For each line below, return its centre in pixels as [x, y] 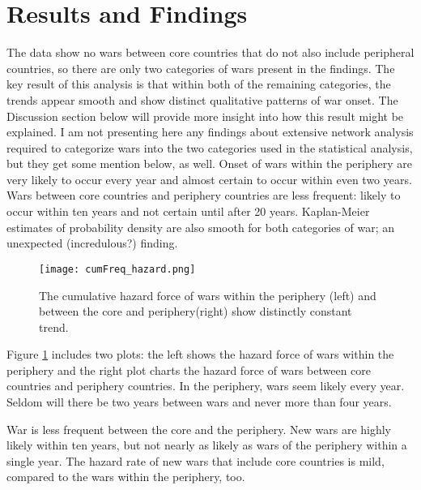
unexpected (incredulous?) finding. [92, 243]
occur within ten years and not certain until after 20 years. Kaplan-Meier [188, 211]
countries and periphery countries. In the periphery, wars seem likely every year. [206, 386]
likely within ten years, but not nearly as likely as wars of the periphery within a [207, 445]
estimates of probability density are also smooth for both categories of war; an [200, 227]
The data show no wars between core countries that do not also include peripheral [210, 52]
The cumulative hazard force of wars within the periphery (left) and [208, 295]
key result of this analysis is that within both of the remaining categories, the [199, 84]
